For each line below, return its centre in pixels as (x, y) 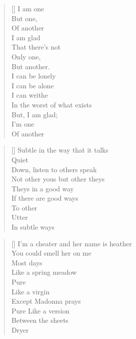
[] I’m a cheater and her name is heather (72, 243)
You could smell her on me (51, 253)
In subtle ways (33, 227)
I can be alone (33, 85)
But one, (24, 18)
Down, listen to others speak (54, 169)
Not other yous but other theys (58, 179)
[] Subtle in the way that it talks (60, 150)
